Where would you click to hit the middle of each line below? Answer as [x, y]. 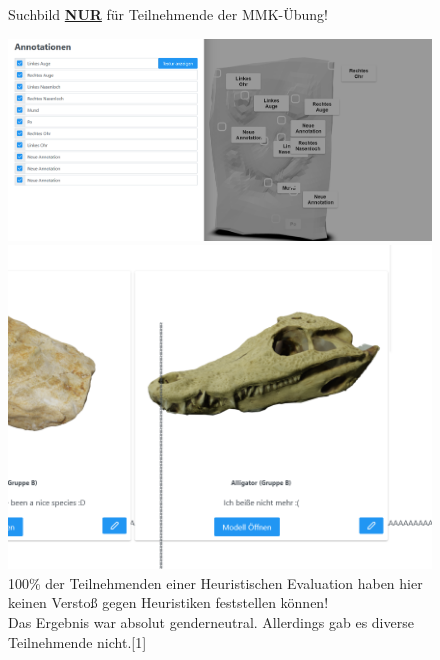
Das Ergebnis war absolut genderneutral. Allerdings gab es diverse [211, 622]
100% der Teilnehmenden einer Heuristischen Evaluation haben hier [215, 582]
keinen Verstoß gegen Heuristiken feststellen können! [168, 602]
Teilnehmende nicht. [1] [77, 641]
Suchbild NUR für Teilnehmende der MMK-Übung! [168, 14]
